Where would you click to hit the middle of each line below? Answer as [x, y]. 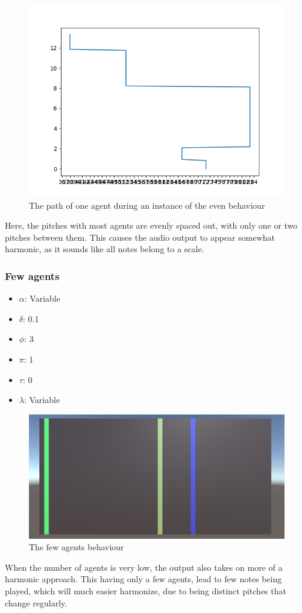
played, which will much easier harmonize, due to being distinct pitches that [146, 590]
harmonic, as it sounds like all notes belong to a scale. [105, 249]
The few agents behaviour [77, 547]
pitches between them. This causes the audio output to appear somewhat [140, 237]
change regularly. [36, 602]
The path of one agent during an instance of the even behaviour [147, 205]
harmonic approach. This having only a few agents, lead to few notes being [143, 579]
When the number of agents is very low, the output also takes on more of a [144, 567]
